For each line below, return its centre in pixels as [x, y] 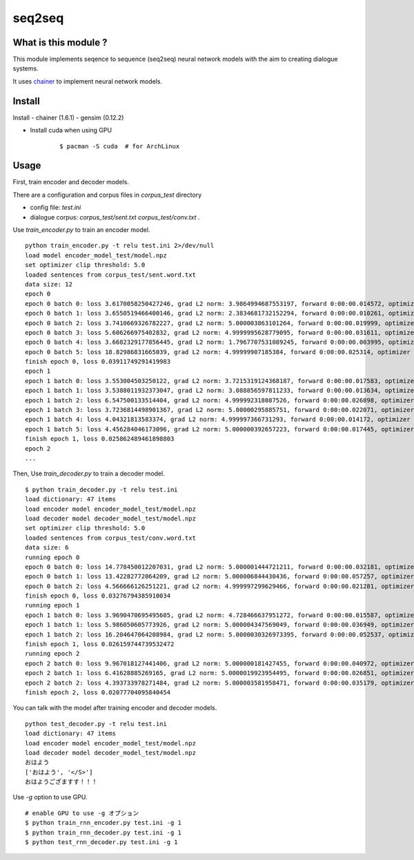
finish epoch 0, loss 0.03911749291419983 [98, 362]
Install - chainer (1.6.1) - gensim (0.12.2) [68, 117]
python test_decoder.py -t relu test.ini [96, 724]
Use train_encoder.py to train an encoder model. [81, 230]
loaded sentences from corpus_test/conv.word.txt [111, 538]
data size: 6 [47, 548]
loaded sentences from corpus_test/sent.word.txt [111, 275]
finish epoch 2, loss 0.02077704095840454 [98, 692]
